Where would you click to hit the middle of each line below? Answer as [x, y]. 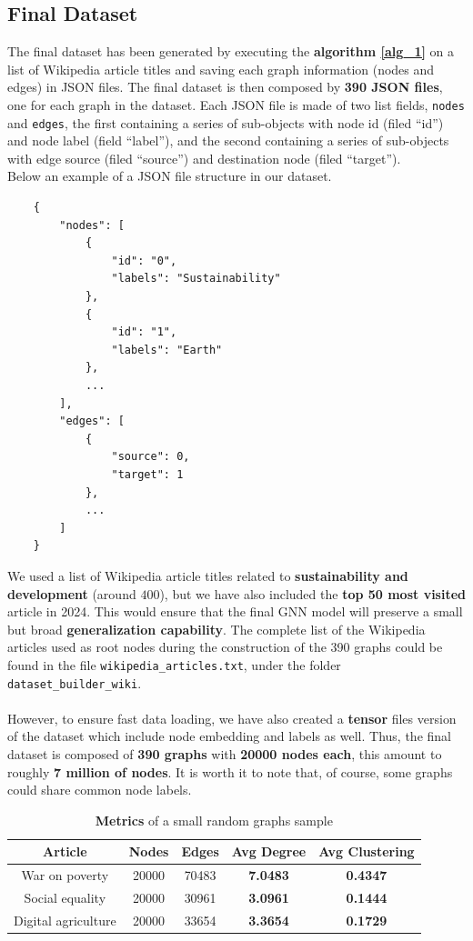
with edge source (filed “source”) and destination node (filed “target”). [204, 158]
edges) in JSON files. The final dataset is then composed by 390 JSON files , [225, 87]
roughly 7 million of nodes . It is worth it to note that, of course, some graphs [230, 771]
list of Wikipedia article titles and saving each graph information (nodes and [221, 69]
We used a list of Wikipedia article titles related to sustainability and [208, 575]
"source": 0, [151, 457]
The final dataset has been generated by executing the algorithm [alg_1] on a [231, 51]
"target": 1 [147, 474]
